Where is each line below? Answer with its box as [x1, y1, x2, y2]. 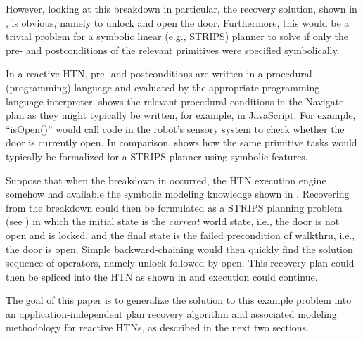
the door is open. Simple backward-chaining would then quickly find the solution [6, 241, 353, 256]
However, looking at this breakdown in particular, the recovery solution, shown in [6, 1, 357, 15]
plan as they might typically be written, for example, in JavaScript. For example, [6, 108, 356, 122]
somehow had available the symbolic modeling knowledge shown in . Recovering [6, 186, 350, 201]
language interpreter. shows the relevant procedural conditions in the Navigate [6, 94, 344, 108]
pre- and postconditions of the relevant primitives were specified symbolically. [6, 42, 340, 57]
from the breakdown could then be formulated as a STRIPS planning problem [6, 200, 343, 215]
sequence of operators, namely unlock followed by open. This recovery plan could [6, 255, 355, 270]
